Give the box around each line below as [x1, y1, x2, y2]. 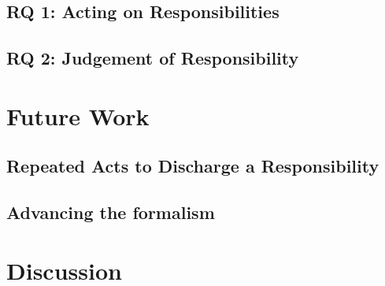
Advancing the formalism [6, 200, 215, 225]
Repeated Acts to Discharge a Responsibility [6, 154, 379, 178]
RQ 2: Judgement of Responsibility [6, 46, 299, 70]
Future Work [6, 99, 150, 132]
